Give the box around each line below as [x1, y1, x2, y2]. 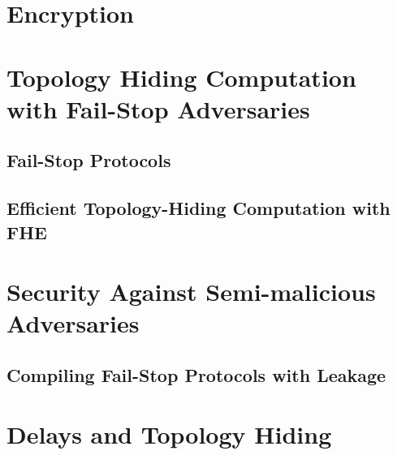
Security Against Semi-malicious [6, 275, 376, 308]
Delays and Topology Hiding [6, 418, 332, 451]
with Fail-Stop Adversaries [6, 92, 310, 125]
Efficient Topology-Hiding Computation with [6, 195, 391, 221]
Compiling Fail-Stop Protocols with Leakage [6, 362, 386, 387]
